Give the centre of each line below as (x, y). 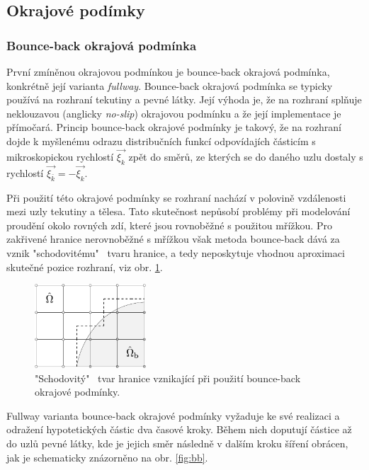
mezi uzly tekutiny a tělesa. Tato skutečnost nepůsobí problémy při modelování (178, 211)
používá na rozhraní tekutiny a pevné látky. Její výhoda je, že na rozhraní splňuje (184, 99)
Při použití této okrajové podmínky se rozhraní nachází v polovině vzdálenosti (176, 197)
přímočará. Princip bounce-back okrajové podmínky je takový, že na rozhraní (174, 127)
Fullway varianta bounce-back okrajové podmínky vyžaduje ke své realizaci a (173, 415)
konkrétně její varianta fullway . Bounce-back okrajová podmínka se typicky (170, 85)
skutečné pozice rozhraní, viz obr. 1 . (85, 266)
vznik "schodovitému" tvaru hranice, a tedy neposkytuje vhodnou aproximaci (176, 252)
